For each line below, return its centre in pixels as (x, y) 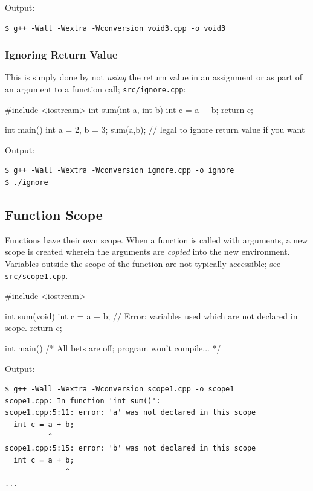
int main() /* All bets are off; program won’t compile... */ (113, 348)
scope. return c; (34, 328)
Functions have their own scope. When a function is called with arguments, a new (156, 239)
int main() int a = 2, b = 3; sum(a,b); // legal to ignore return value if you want (155, 130)
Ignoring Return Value (61, 55)
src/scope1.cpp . (37, 275)
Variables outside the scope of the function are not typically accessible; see (143, 264)
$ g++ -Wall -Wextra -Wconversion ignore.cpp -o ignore (120, 171)
